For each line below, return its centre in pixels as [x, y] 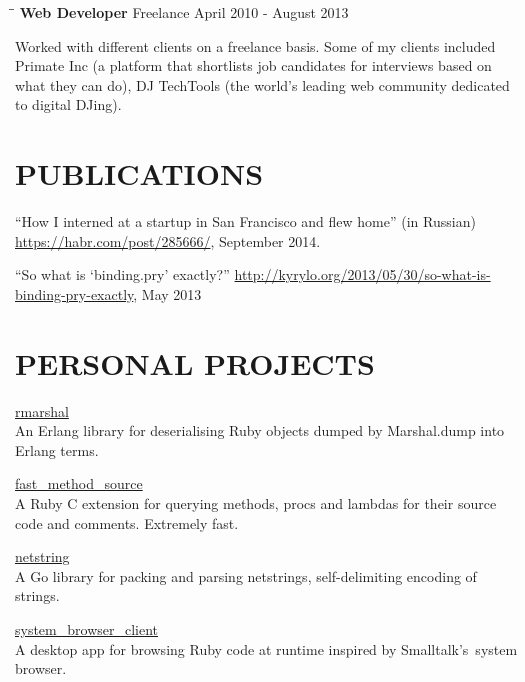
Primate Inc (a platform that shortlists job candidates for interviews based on [253, 65]
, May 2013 [167, 293]
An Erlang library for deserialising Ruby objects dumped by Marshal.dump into [260, 430]
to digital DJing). [68, 104]
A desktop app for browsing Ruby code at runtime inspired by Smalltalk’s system [266, 648]
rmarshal [42, 410]
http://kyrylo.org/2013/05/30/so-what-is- [362, 274]
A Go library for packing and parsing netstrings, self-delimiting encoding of [246, 575]
